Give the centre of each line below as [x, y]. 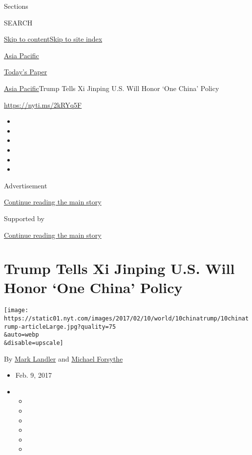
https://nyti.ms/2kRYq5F [43, 104]
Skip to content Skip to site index [53, 39]
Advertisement [26, 185]
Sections [16, 6]
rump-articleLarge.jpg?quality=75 [60, 327]
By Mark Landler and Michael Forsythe [63, 358]
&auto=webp [21, 335]
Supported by [24, 218]
